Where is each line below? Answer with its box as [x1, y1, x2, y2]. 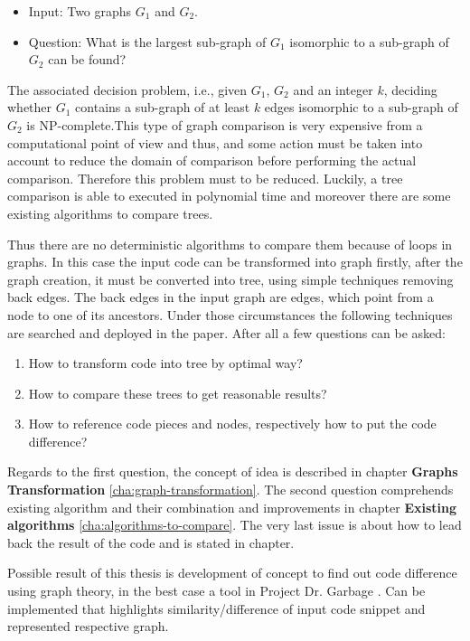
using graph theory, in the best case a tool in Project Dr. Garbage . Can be [7, 581, 426, 600]
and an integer [293, 80, 373, 99]
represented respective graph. [7, 617, 169, 636]
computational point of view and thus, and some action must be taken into [7, 133, 423, 152]
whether [7, 98, 52, 117]
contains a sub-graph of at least [75, 98, 250, 117]
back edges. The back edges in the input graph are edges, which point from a [7, 288, 434, 306]
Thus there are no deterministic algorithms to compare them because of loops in [7, 234, 453, 253]
